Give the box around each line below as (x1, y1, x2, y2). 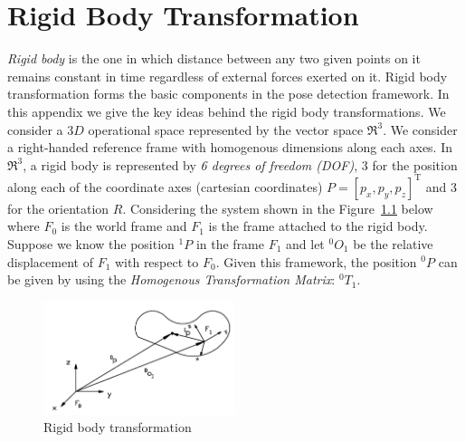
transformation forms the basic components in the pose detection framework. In (7, 84, 450, 103)
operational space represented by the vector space (88, 120, 364, 139)
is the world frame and (61, 216, 187, 235)
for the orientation (7, 198, 109, 217)
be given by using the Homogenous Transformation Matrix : (7, 270, 336, 289)
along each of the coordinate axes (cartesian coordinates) (7, 177, 323, 196)
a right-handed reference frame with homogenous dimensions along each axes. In (7, 138, 452, 157)
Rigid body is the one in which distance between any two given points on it (7, 49, 421, 68)
